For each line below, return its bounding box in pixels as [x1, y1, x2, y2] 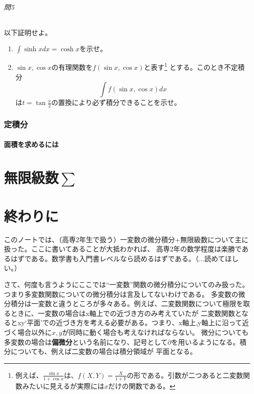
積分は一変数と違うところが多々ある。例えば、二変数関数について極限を [10, 298, 243, 309]
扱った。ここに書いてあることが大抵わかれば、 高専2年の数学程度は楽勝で [4, 244, 242, 254]
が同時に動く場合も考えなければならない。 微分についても [62, 327, 249, 337]
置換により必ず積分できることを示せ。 [58, 97, 181, 107]
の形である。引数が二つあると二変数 [127, 370, 243, 380]
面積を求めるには [4, 139, 59, 149]
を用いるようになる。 [171, 336, 240, 347]
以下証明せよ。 [4, 27, 52, 37]
